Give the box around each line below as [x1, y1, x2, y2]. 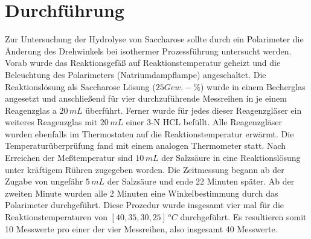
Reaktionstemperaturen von [5, 211, 107, 223]
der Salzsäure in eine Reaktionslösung [161, 151, 301, 164]
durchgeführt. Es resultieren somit [180, 211, 307, 223]
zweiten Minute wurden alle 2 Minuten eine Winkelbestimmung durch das [5, 186, 278, 199]
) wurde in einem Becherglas [200, 80, 306, 93]
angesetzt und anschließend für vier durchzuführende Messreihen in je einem [5, 92, 287, 105]
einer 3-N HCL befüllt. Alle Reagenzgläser [126, 116, 283, 128]
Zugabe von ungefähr [5, 175, 83, 188]
